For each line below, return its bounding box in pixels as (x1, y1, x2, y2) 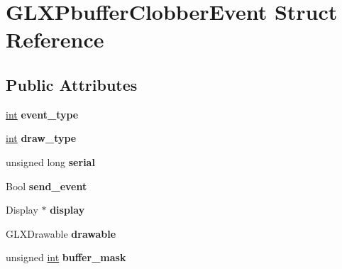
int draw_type (6, 131, 77, 146)
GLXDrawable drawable (6, 226, 116, 241)
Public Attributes (6, 73, 138, 95)
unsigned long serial (6, 154, 95, 169)
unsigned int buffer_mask (6, 250, 126, 265)
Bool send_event (6, 178, 87, 193)
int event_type (6, 106, 79, 121)
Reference (6, 25, 104, 54)
